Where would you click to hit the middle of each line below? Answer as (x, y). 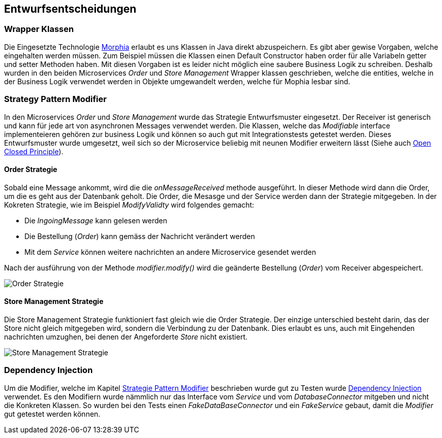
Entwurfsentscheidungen (70, 9)
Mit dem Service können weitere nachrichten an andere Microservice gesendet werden (170, 252)
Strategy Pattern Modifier (55, 99)
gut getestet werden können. (52, 414)
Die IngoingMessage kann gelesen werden (96, 220)
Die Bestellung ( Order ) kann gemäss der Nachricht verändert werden (140, 236)
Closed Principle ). (34, 151)
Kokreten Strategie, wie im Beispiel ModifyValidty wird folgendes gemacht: (129, 205)
